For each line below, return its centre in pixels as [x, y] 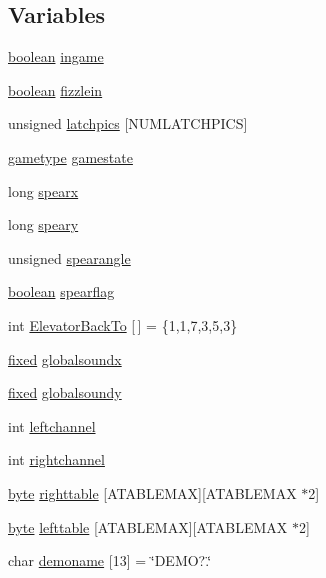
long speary [43, 224]
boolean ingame [56, 56]
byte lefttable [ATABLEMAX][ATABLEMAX [148, 526]
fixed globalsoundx [65, 358]
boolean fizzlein [55, 89]
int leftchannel [52, 425]
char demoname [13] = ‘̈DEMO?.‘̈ [110, 560]
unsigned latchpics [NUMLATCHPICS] [128, 123]
